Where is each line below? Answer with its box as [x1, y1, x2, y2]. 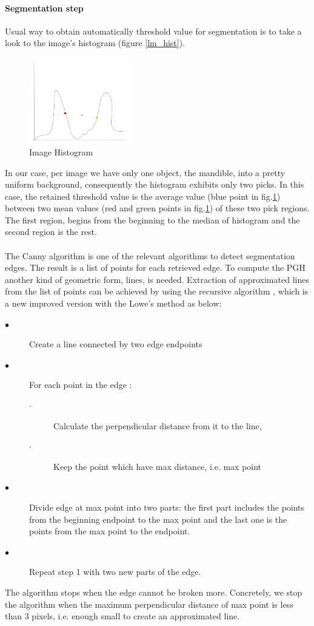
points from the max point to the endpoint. [29, 525, 190, 537]
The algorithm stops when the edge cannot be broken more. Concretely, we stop [5, 585, 302, 598]
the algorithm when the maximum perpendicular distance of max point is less [5, 597, 293, 610]
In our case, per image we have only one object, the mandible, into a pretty [5, 166, 286, 179]
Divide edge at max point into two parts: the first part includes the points [29, 500, 305, 513]
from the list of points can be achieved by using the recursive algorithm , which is [5, 285, 309, 298]
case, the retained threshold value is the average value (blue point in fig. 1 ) [5, 189, 281, 202]
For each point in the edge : [29, 378, 132, 391]
